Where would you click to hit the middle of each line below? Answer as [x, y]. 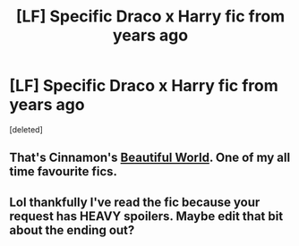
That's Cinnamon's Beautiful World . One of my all [150, 158]
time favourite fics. [64, 172]
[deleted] [26, 129]
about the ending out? [72, 230]
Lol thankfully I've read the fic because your [135, 202]
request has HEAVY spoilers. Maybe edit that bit [146, 216]
